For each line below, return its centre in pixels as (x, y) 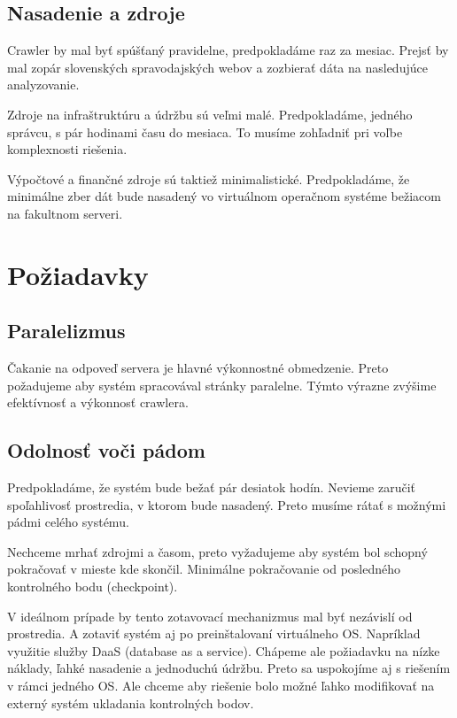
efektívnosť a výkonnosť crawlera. (98, 402)
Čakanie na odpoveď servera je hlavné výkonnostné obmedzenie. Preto (198, 368)
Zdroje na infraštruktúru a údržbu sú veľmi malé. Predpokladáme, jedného (210, 114)
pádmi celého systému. (68, 522)
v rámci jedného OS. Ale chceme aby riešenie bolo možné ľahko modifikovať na (221, 686)
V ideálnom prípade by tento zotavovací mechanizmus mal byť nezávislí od (210, 616)
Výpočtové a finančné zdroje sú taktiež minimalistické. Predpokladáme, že (209, 178)
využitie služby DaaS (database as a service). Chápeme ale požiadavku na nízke (224, 650)
